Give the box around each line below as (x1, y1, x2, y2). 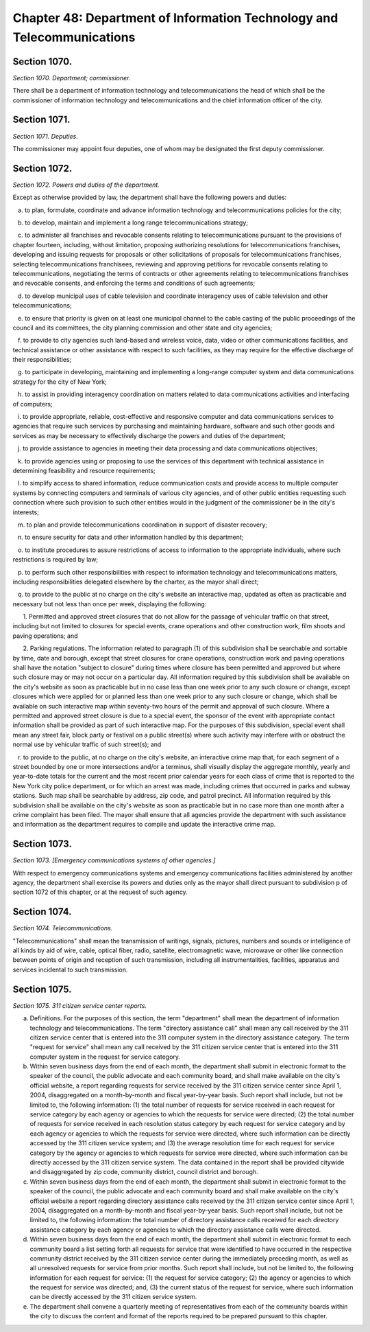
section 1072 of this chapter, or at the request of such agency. (12, 888, 188, 896)
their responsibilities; (12, 356, 72, 364)
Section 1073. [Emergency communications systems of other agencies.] (12, 856, 216, 864)
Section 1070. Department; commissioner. (12, 73, 131, 82)
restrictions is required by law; (12, 555, 99, 564)
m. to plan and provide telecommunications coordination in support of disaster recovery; (17, 520, 268, 529)
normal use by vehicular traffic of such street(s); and (12, 740, 162, 748)
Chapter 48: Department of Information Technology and (12, 10, 338, 25)
